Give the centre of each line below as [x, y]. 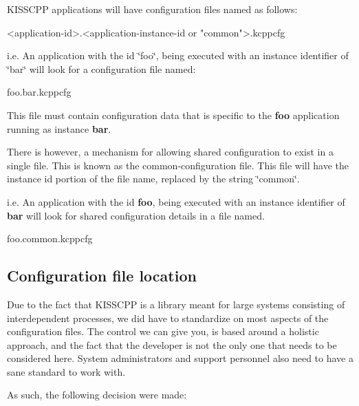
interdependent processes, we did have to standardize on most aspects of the [168, 318]
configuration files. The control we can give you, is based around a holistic [163, 331]
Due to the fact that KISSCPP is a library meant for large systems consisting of [176, 304]
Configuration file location [102, 276]
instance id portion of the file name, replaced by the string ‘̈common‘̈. [153, 179]
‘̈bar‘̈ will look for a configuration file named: [101, 68]
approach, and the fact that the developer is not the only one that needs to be [172, 344]
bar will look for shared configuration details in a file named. [136, 215]
